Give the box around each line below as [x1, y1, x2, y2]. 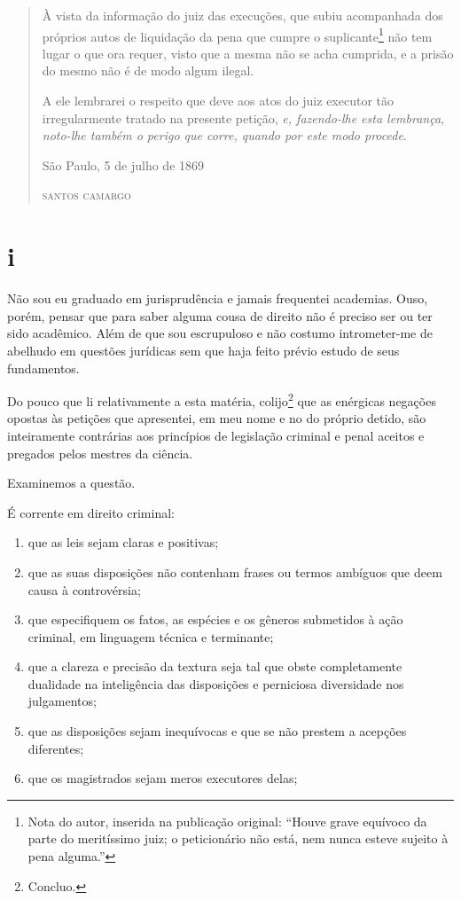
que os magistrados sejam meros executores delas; [27, 769, 298, 787]
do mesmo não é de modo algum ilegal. [42, 61, 254, 80]
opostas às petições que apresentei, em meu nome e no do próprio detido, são [7, 409, 426, 427]
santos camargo [42, 185, 131, 204]
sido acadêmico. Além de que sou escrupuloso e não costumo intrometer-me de [7, 324, 433, 342]
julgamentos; [27, 692, 97, 710]
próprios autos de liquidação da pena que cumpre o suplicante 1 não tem [42, 24, 433, 45]
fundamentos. [7, 358, 80, 377]
